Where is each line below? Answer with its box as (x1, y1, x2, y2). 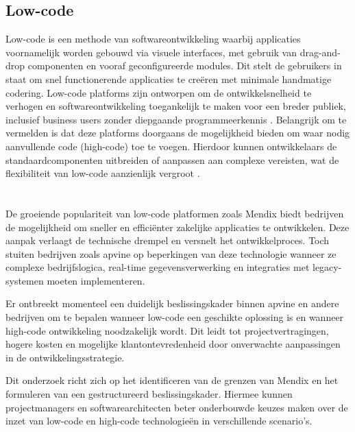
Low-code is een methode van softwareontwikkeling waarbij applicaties (5, 32, 301, 46)
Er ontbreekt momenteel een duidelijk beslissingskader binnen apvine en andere (5, 296, 339, 311)
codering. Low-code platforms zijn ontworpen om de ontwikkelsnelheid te (5, 85, 312, 99)
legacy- (312, 260, 342, 274)
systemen (5, 273, 44, 287)
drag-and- (299, 45, 341, 59)
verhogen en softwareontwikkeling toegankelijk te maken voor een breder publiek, (5, 99, 346, 113)
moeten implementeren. (47, 273, 145, 287)
